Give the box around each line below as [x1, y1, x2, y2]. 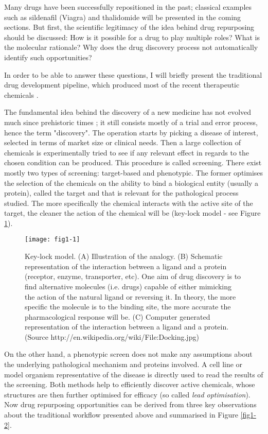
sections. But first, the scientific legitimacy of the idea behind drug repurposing [4, 22, 255, 32]
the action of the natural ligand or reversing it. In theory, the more [25, 291, 236, 302]
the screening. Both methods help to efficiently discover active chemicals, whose [4, 379, 255, 390]
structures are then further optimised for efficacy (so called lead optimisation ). [4, 389, 251, 400]
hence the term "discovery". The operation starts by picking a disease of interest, [4, 127, 258, 137]
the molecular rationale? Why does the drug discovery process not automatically [4, 42, 258, 53]
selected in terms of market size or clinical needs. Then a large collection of [4, 137, 241, 148]
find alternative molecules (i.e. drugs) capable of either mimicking [25, 281, 231, 291]
